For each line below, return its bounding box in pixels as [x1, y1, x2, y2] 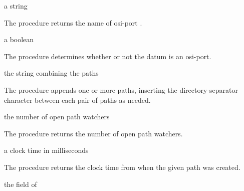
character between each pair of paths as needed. [4, 94, 151, 105]
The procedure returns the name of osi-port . [4, 17, 142, 28]
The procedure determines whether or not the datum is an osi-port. [4, 51, 211, 61]
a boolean [4, 34, 34, 45]
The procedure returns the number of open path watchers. [4, 128, 183, 138]
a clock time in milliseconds [4, 145, 89, 155]
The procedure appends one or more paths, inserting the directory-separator [4, 84, 238, 95]
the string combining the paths [4, 68, 99, 78]
